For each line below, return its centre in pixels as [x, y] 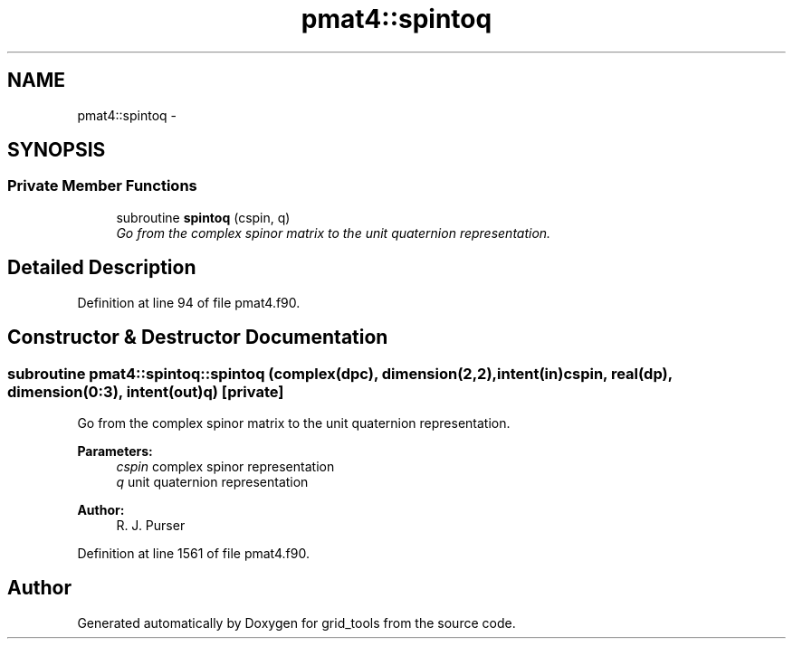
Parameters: [115, 451]
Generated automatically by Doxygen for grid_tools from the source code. [296, 622]
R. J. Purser [151, 525]
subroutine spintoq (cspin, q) [203, 217]
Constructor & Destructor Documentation [198, 337]
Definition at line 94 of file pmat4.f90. [189, 302]
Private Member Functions [102, 186]
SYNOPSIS [57, 150]
